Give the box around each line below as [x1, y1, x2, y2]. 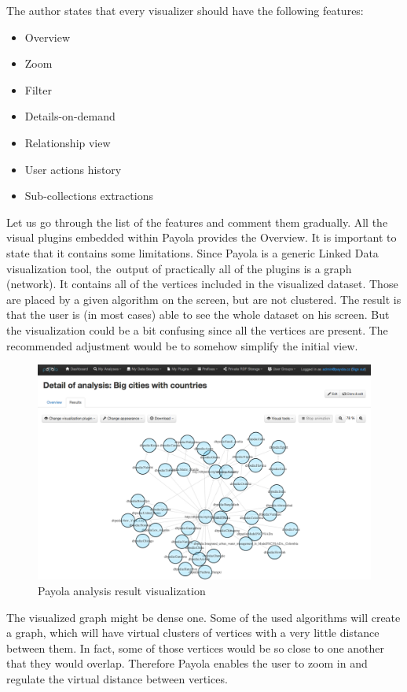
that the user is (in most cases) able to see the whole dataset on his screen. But [6, 306, 390, 323]
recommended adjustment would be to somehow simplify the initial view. [6, 337, 358, 353]
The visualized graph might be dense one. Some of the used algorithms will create [6, 609, 401, 625]
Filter [24, 81, 52, 98]
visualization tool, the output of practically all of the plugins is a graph [6, 260, 352, 276]
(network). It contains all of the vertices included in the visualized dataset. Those [6, 276, 398, 292]
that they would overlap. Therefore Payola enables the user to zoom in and [6, 655, 368, 672]
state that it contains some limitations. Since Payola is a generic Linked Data [6, 244, 379, 261]
